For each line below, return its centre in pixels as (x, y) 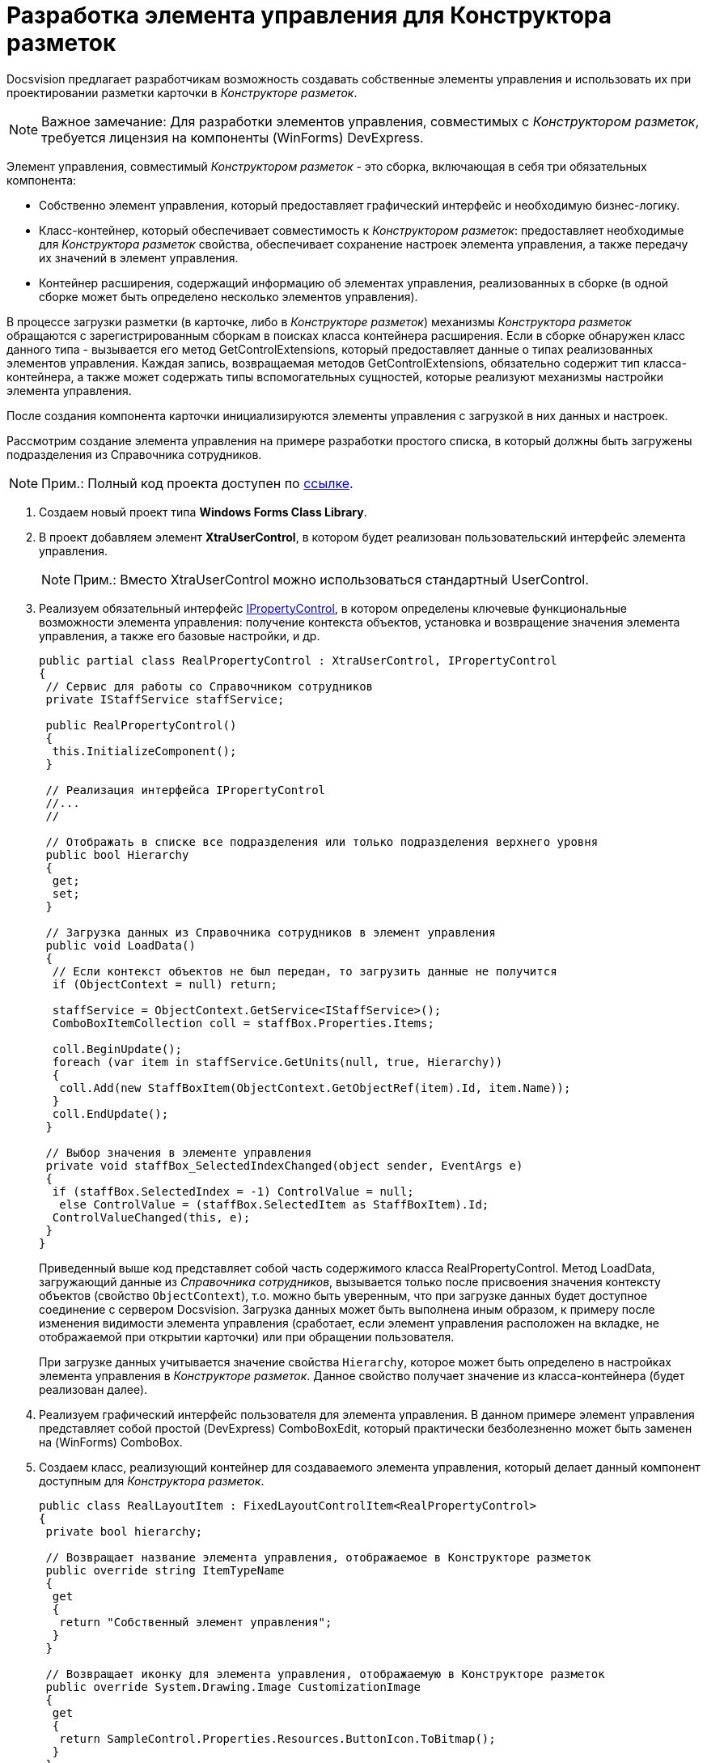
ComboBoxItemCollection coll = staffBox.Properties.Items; (243, 1023)
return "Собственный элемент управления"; (196, 1622)
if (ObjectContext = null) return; (165, 984)
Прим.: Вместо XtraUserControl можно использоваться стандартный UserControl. (331, 579)
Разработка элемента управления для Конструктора (309, 15)
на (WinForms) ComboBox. (111, 1442)
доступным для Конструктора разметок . (152, 1480)
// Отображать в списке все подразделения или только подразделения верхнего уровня (322, 841)
